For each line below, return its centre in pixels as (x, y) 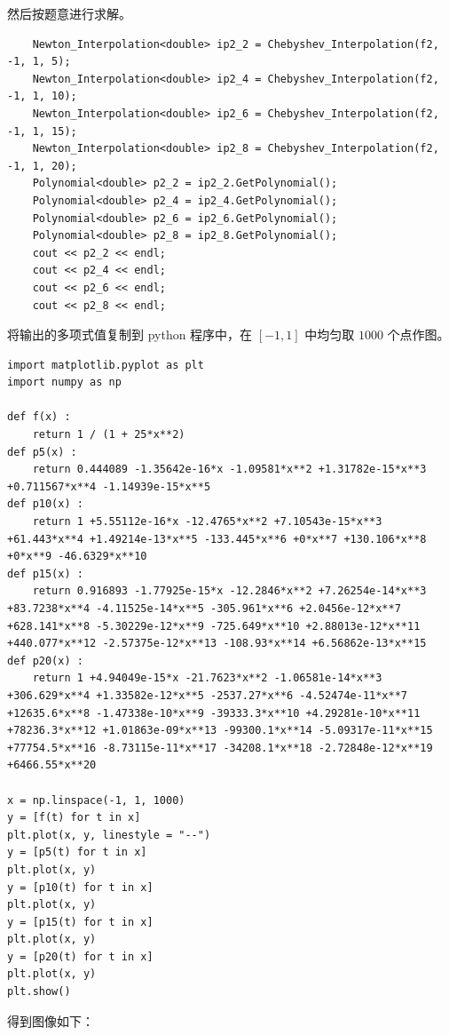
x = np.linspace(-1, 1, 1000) (96, 800)
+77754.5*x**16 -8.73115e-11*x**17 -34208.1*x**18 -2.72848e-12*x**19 (220, 748)
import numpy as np (64, 382)
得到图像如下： (51, 1020)
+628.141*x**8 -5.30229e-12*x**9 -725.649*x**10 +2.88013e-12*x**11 (214, 626)
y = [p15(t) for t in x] (80, 922)
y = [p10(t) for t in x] (80, 887)
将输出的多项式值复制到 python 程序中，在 (130, 334)
